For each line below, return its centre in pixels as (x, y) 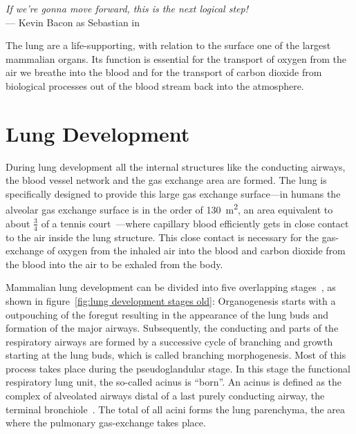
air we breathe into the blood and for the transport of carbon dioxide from (164, 72)
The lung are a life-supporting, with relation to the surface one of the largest (168, 45)
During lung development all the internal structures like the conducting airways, (176, 166)
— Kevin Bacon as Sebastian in (73, 22)
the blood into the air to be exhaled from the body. (114, 264)
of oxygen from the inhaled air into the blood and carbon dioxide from (196, 251)
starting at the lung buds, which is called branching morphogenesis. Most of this (176, 355)
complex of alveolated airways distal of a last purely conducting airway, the (165, 396)
